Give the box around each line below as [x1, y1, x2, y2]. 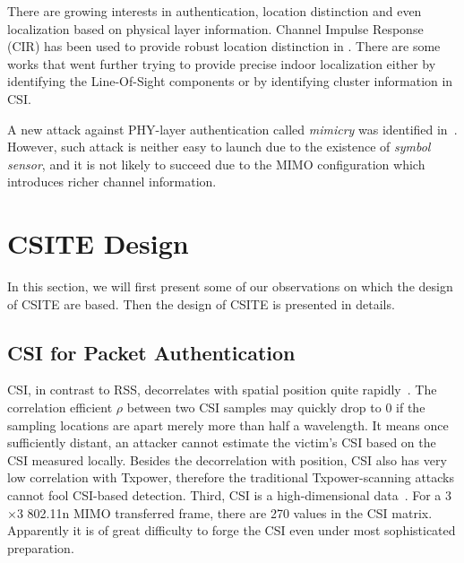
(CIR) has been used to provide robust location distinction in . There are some [7, 37, 441, 56]
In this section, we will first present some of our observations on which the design [7, 277, 453, 296]
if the [396, 398, 425, 417]
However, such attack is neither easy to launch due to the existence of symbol [7, 137, 431, 156]
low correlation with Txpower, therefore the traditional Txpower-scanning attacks [7, 468, 454, 487]
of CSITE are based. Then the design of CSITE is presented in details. [7, 294, 395, 313]
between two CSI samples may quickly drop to [126, 398, 382, 417]
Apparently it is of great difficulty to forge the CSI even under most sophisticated [7, 521, 456, 540]
